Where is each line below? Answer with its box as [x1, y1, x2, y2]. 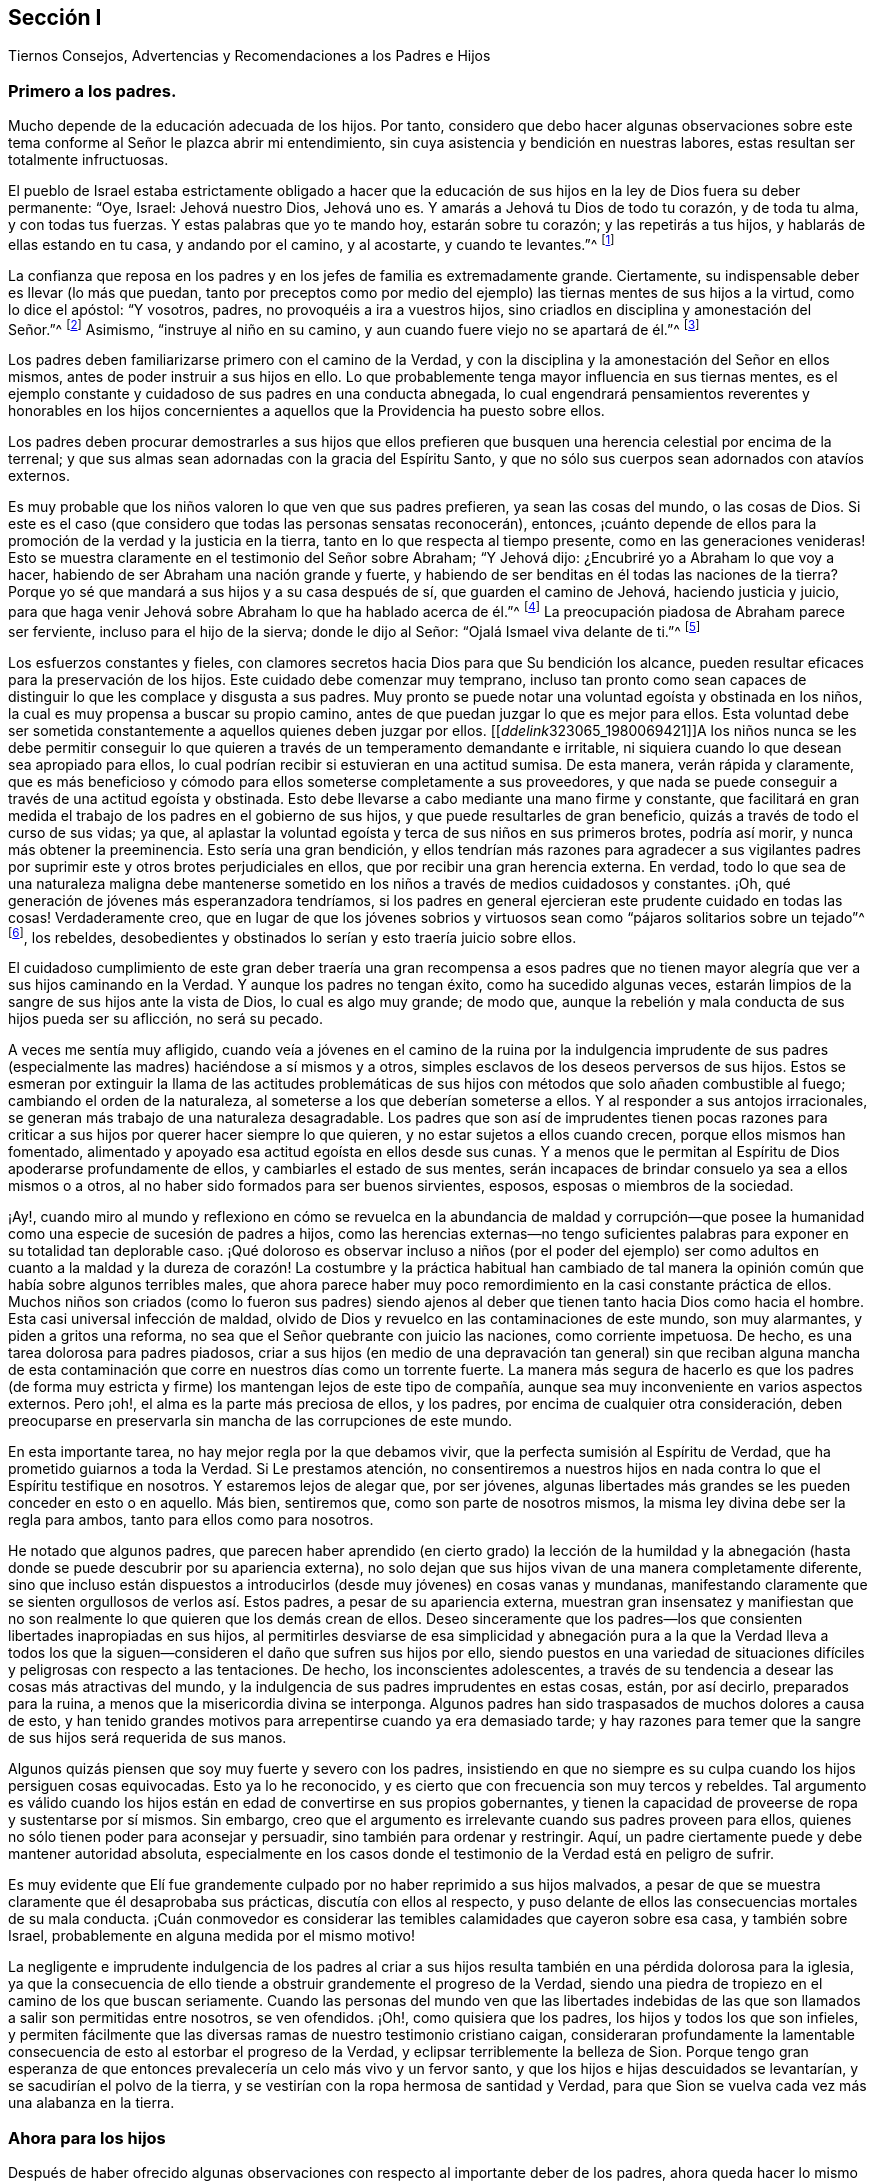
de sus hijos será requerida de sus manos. [8, 1729, 287, 1747]
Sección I [8, 5, 102, 30]
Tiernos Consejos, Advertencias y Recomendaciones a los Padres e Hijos [8, 47, 491, 65]
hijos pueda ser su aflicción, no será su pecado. [8, 1010, 323, 1028]
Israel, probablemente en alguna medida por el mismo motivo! [8, 1927, 416, 1945]
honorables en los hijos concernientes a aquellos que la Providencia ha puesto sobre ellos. [8, 402, 605, 420]
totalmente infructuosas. [8, 151, 169, 169]
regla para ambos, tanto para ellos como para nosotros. [8, 1511, 374, 1529]
